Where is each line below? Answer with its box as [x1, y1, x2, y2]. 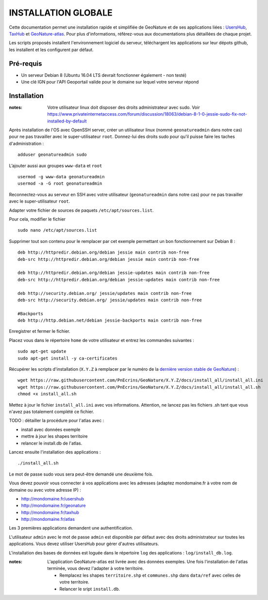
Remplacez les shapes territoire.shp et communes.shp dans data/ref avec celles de [59, 572, 241, 578]
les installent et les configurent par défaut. [9, 47, 94, 52]
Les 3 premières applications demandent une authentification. [9, 525, 133, 531]
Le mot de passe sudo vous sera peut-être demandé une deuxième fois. [9, 471, 153, 477]
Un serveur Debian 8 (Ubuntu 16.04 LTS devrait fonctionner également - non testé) [21, 72, 187, 78]
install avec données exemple [21, 427, 81, 432]
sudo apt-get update [17, 349, 67, 354]
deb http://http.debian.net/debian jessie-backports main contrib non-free [17, 318, 202, 323]
